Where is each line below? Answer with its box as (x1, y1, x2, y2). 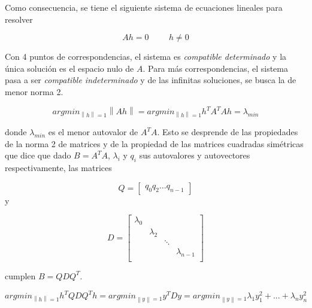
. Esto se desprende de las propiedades (157, 126, 298, 138)
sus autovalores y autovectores (139, 149, 250, 161)
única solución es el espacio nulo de (5, 62, 134, 74)
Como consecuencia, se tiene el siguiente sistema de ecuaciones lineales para (5, 1, 283, 13)
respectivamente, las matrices (5, 161, 112, 174)
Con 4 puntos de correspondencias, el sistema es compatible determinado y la (5, 50, 287, 63)
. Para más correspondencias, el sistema (143, 62, 288, 74)
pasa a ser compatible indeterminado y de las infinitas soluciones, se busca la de (5, 74, 296, 86)
